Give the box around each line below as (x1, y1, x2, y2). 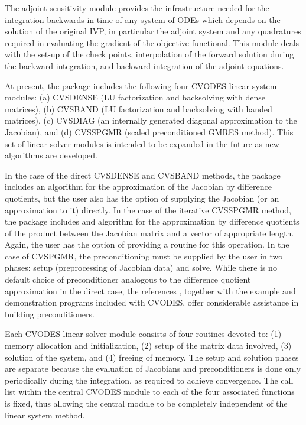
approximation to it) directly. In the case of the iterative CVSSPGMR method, (5, 203, 291, 216)
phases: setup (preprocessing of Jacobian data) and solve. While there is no (5, 261, 277, 274)
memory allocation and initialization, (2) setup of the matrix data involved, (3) (5, 339, 292, 352)
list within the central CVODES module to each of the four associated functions (5, 385, 295, 398)
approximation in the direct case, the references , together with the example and (5, 284, 296, 297)
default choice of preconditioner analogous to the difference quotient (5, 273, 251, 286)
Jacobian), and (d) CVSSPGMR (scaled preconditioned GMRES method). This (5, 125, 294, 138)
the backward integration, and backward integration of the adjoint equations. (5, 59, 284, 72)
